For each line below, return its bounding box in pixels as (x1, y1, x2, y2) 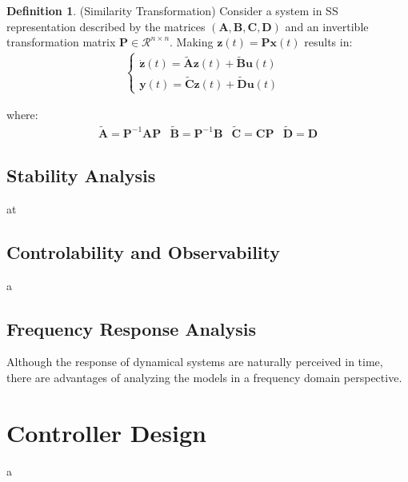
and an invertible (285, 18, 369, 34)
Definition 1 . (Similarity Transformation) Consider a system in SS (6, 2, 338, 18)
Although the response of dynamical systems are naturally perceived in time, (6, 353, 383, 370)
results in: (304, 34, 353, 50)
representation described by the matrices (6, 18, 206, 34)
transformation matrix (6, 34, 116, 50)
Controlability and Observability (6, 239, 281, 264)
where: (6, 106, 38, 122)
